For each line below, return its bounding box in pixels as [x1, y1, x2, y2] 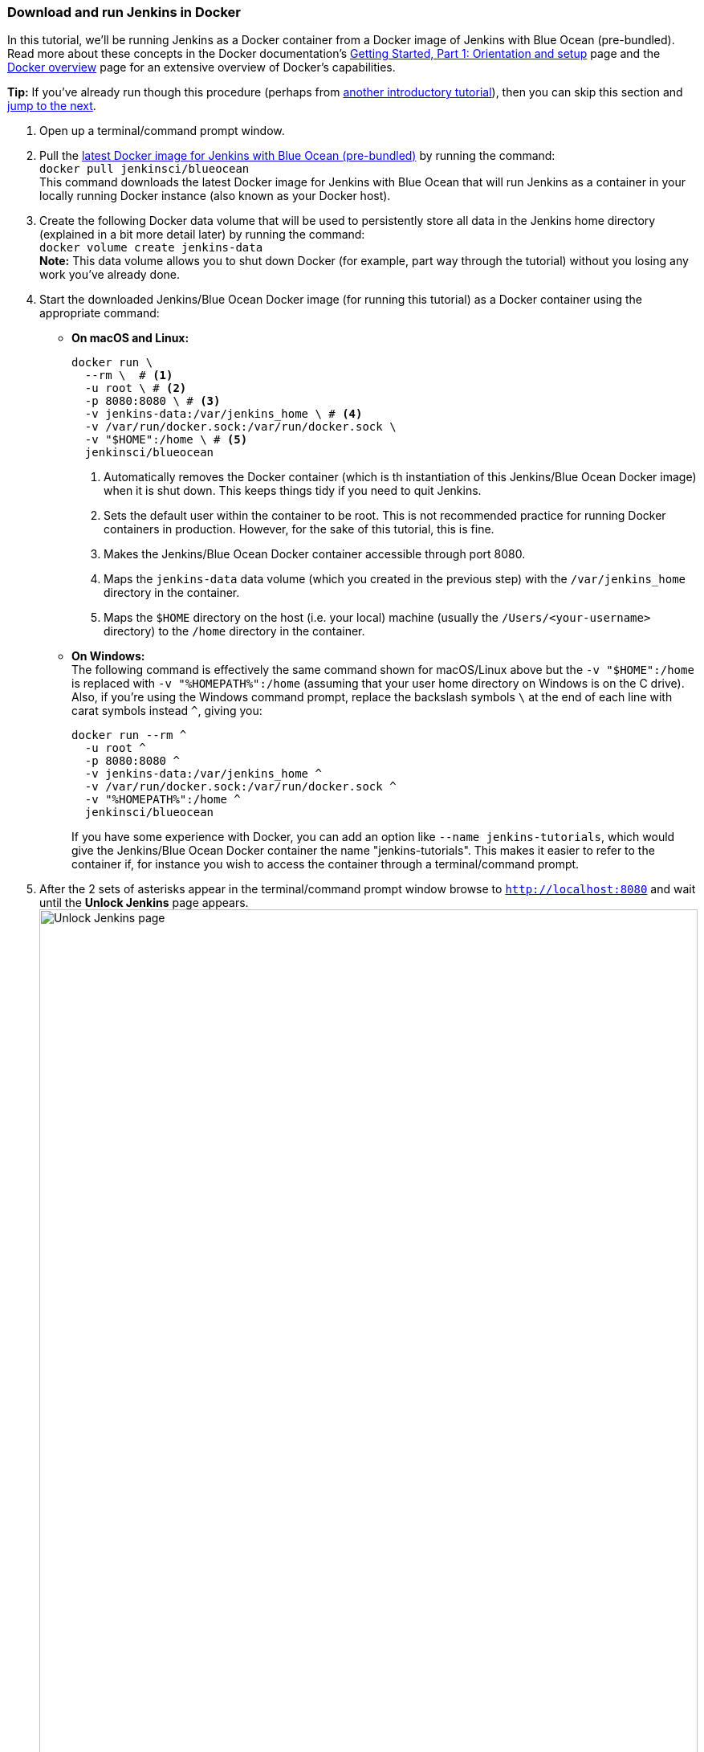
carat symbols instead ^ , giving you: [71, 704, 262, 718]
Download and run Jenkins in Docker [7, 4, 241, 20]
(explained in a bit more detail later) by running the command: [39, 227, 365, 242]
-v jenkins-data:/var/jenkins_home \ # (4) [84, 407, 363, 421]
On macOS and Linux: [71, 331, 189, 345]
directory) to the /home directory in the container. [104, 624, 365, 639]
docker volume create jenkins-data [39, 241, 263, 255]
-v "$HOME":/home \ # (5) [84, 433, 248, 447]
